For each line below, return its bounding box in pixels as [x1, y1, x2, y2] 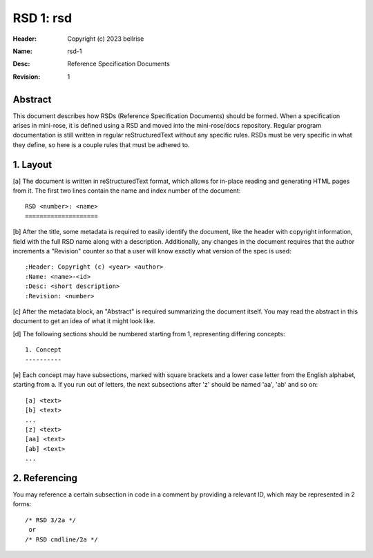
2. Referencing [12, 472, 78, 483]
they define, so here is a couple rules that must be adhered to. [12, 140, 190, 148]
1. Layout [12, 159, 52, 171]
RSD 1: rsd [12, 10, 73, 26]
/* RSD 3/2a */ [25, 516, 77, 524]
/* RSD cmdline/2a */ [25, 535, 98, 543]
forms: [12, 500, 32, 508]
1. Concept [25, 346, 62, 354]
